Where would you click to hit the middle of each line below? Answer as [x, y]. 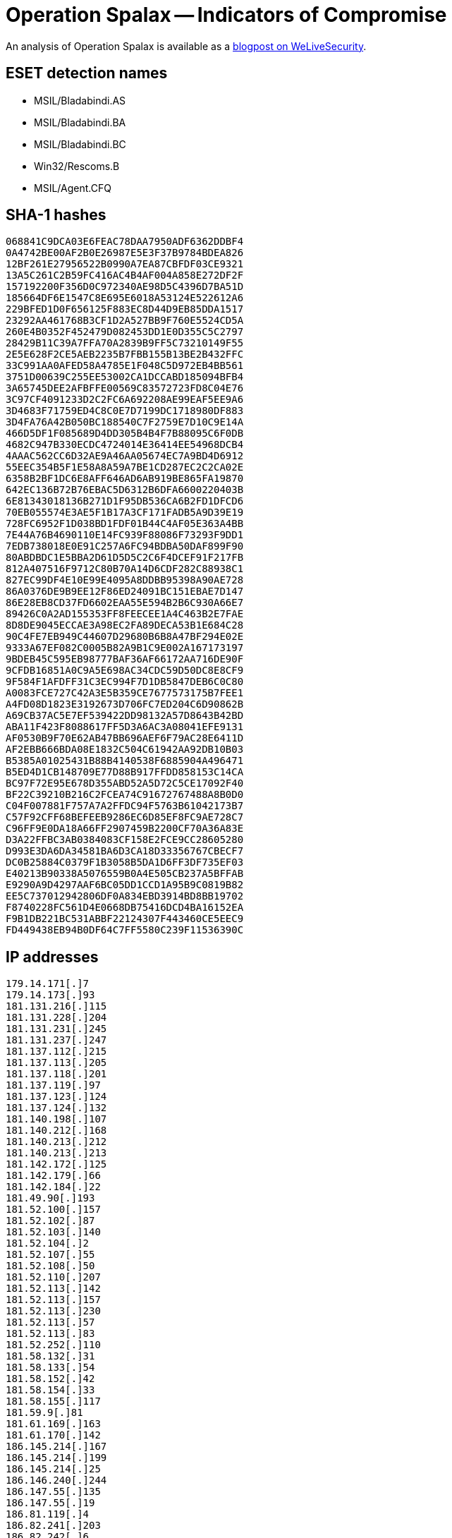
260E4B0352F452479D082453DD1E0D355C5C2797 [125, 332]
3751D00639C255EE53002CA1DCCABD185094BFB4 [125, 377]
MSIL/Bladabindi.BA [80, 122]
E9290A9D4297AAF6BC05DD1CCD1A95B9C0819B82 [125, 885]
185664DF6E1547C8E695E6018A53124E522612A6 [125, 298]
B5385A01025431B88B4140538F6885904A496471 [125, 761]
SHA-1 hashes [56, 215]
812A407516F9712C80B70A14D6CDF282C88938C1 [125, 569]
